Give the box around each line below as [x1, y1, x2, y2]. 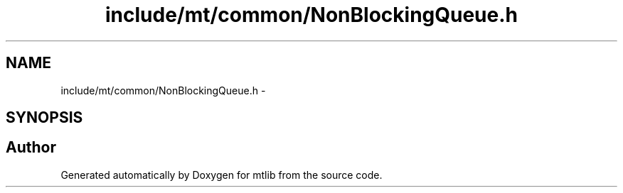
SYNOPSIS [6, 109, 83, 127]
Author [6, 138, 56, 157]
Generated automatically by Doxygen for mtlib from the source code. [60, 168, 383, 181]
